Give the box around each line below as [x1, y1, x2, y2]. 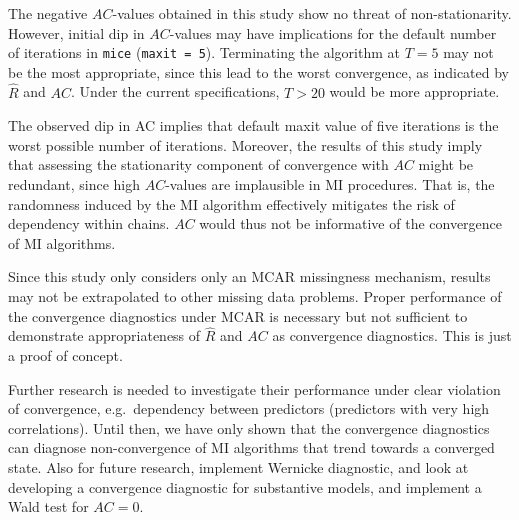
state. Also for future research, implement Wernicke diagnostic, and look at [8, 456, 469, 477]
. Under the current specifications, [71, 81, 280, 102]
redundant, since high [8, 174, 140, 195]
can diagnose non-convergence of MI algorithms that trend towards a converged [8, 437, 495, 458]
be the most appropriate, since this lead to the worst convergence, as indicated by [8, 61, 510, 82]
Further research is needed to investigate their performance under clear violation [8, 378, 501, 399]
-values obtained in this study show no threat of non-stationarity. [112, 3, 512, 23]
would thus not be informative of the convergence [199, 213, 503, 234]
